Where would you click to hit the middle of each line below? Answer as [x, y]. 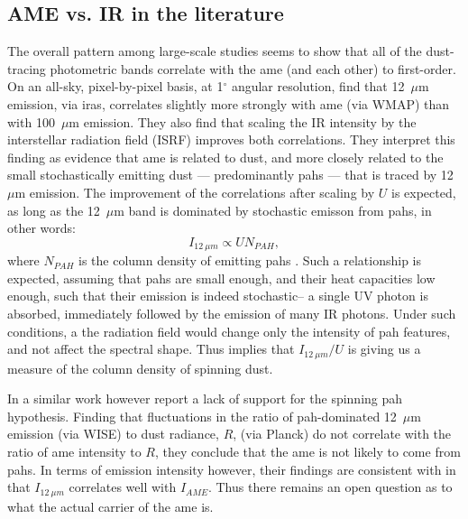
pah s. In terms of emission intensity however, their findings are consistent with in [232, 469]
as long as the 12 [54, 210]
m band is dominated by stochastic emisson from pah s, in [273, 210]
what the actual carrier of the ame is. [110, 506]
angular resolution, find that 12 [318, 86]
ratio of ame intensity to [74, 451]
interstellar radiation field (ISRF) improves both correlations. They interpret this [231, 139]
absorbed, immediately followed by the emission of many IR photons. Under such [232, 313]
